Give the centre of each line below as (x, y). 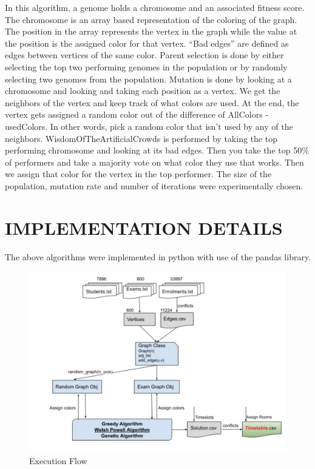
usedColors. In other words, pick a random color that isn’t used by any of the (149, 126)
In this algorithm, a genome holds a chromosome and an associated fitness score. (155, 7)
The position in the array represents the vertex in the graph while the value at (151, 31)
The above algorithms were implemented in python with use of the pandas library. (158, 256)
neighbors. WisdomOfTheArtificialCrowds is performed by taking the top (141, 138)
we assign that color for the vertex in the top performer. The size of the (138, 174)
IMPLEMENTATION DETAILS (144, 227)
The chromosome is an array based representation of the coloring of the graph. (151, 19)
